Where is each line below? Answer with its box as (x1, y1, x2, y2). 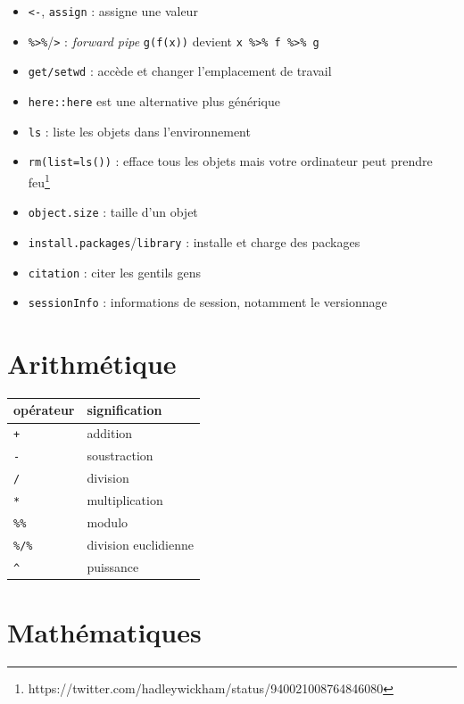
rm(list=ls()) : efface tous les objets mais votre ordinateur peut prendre (28, 152, 433, 170)
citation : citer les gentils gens (28, 262, 202, 281)
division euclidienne (87, 534, 195, 553)
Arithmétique (7, 345, 177, 381)
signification (87, 401, 162, 419)
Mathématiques (7, 614, 202, 650)
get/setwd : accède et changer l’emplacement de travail (28, 62, 332, 80)
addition (87, 424, 133, 443)
